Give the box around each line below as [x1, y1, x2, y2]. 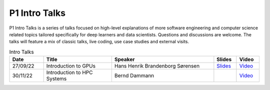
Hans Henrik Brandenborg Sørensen [114, 63, 200, 70]
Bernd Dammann [114, 72, 154, 79]
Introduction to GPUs [46, 63, 96, 70]
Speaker [114, 56, 135, 63]
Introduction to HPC [46, 69, 93, 76]
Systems [46, 75, 67, 82]
